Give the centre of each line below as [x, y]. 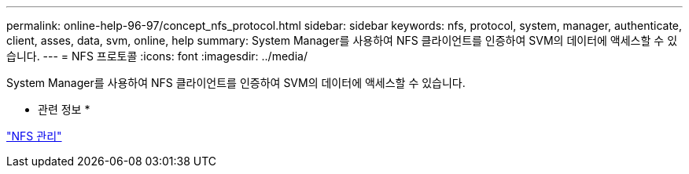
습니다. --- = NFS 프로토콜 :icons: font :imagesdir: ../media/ [157, 56]
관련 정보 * [64, 109]
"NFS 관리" [34, 136]
